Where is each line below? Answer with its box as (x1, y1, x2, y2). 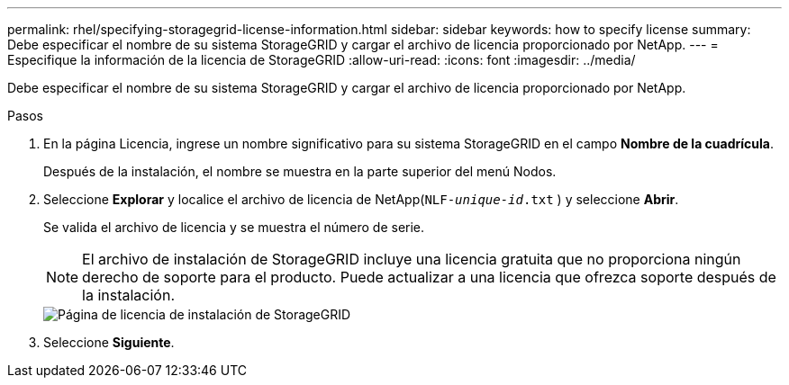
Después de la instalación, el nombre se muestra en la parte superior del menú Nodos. (43, 164, 557, 179)
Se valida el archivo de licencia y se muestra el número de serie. (43, 219, 425, 235)
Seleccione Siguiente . (43, 335, 175, 350)
